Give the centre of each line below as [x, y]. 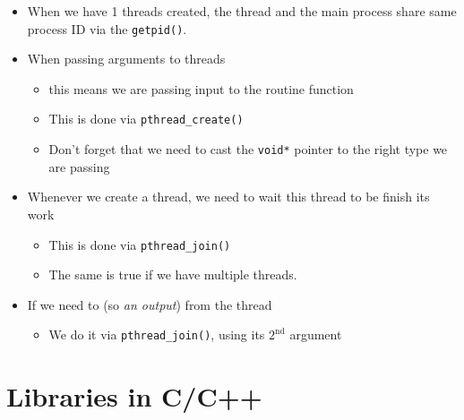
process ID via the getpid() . [107, 28]
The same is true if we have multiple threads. [173, 274]
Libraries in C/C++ [134, 396]
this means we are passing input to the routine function [201, 88]
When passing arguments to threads [126, 59]
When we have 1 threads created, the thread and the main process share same [242, 11]
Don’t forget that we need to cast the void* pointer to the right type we [248, 149]
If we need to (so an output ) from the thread [150, 304]
